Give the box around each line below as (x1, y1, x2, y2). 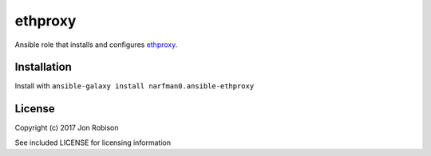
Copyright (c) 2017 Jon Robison (14, 123, 119, 133)
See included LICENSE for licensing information (14, 138, 172, 147)
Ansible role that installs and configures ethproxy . (14, 40, 178, 49)
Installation (14, 60, 72, 74)
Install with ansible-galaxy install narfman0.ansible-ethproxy (14, 81, 255, 91)
